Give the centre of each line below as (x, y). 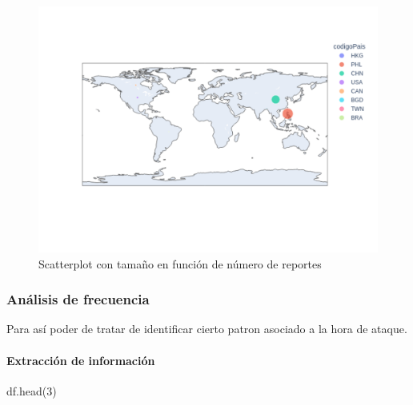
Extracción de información (81, 360)
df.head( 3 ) (32, 390)
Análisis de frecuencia (78, 299)
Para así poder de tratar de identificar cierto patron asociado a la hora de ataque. (207, 329)
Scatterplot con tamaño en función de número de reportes (180, 263)
